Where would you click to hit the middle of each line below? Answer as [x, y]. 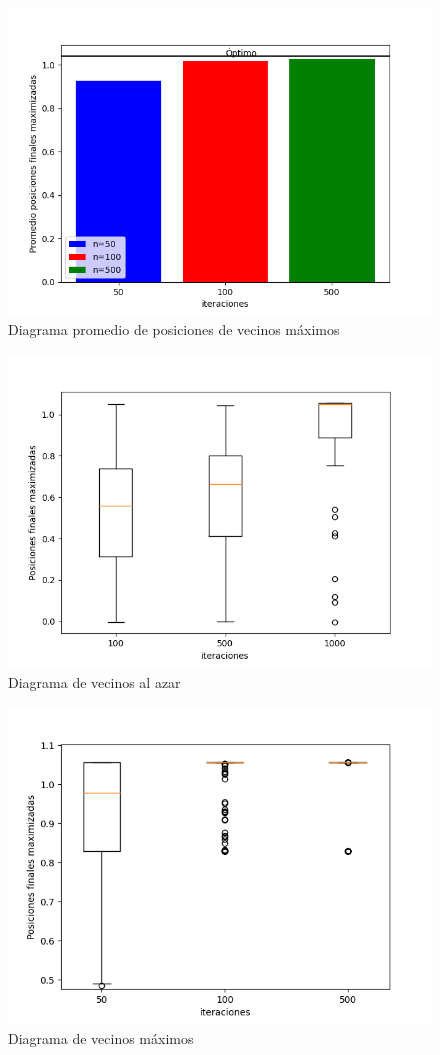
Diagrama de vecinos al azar [94, 681]
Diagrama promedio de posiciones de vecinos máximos [174, 329]
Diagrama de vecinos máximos [101, 1037]
